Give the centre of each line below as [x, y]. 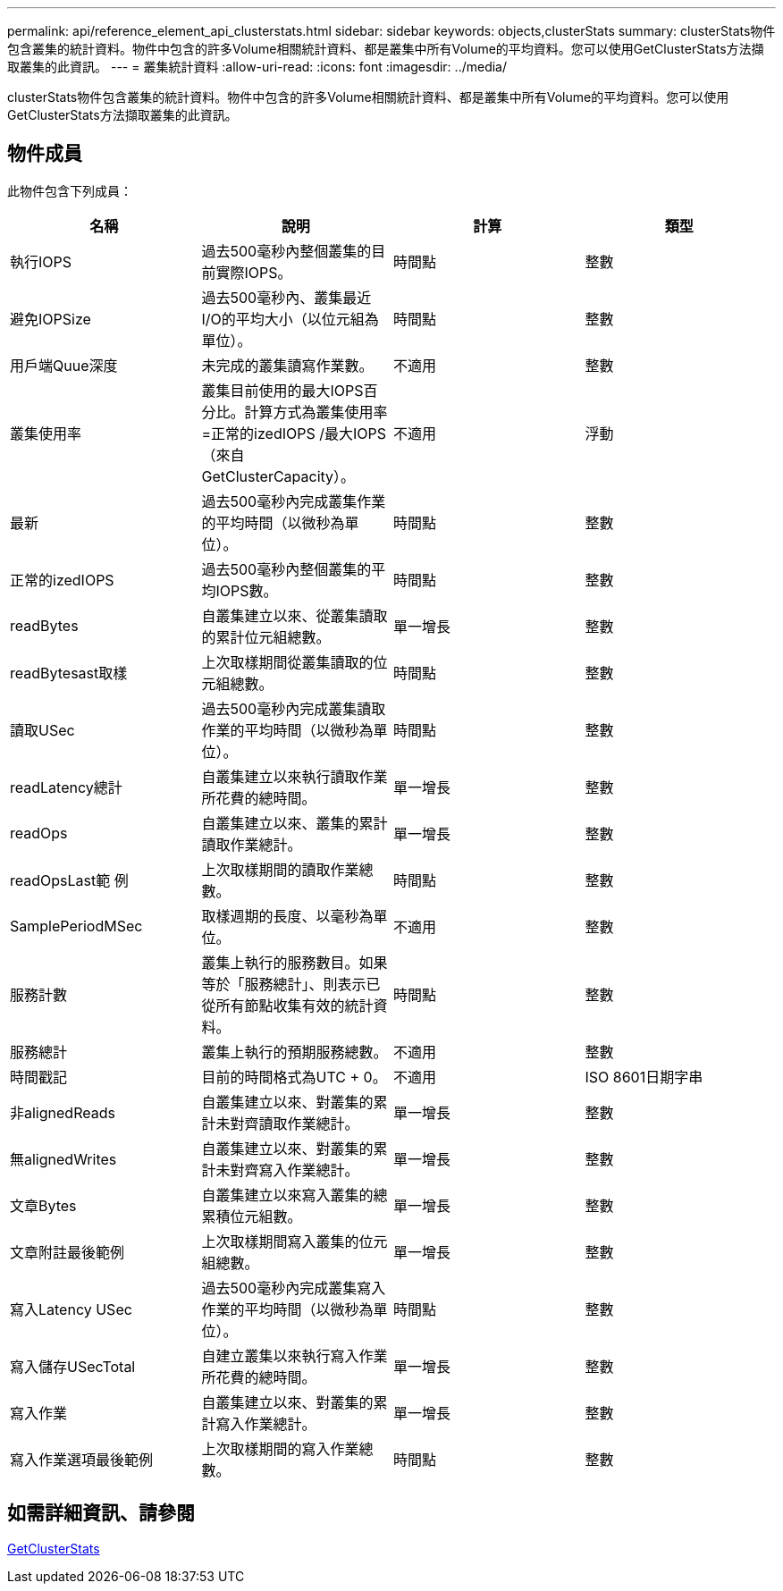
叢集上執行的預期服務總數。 [295, 1052]
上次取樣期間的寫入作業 [280, 1448]
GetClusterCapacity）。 [278, 476]
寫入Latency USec [71, 1309]
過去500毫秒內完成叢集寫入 [294, 1288]
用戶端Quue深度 [64, 365]
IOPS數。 [247, 590]
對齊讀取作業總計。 [295, 1123]
